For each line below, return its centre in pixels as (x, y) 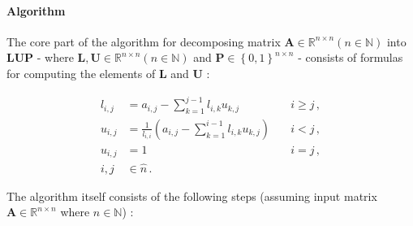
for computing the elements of (81, 73)
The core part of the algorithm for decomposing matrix (144, 41)
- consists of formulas (351, 57)
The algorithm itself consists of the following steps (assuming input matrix (192, 196)
